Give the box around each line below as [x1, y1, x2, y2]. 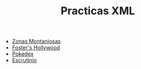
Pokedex [11, 51, 34, 58]
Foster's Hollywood [11, 44, 60, 51]
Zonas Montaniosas [11, 37, 61, 45]
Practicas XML [61, 4, 135, 18]
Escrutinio [11, 57, 37, 64]
